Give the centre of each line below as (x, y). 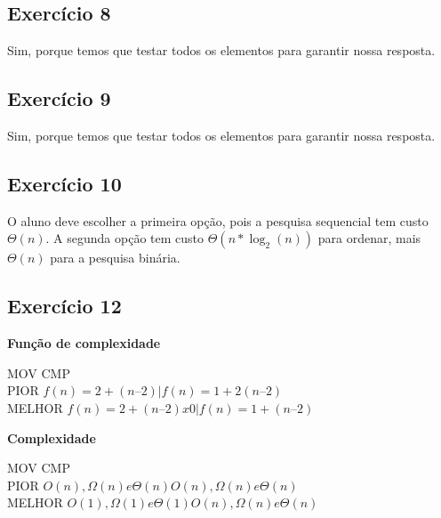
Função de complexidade (84, 343)
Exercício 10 (64, 183)
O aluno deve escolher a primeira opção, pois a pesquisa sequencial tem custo (218, 220)
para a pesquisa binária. (115, 258)
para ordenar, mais (369, 238)
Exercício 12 (64, 306)
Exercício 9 (59, 98)
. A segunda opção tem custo (125, 238)
